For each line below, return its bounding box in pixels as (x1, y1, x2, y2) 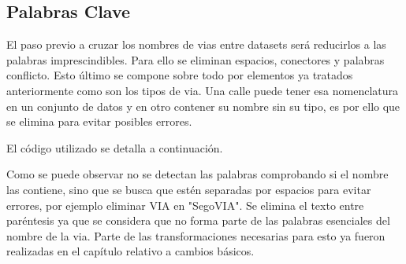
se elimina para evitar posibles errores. (6, 113, 192, 130)
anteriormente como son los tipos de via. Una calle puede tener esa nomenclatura (6, 82, 399, 98)
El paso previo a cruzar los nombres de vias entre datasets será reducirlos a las (6, 36, 386, 53)
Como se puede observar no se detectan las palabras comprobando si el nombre (6, 166, 389, 182)
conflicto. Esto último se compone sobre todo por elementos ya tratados (6, 67, 353, 83)
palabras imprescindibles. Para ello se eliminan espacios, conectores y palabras (6, 51, 385, 68)
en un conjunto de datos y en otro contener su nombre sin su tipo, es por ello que (6, 97, 400, 114)
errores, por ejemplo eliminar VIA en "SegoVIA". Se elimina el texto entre (6, 196, 364, 213)
